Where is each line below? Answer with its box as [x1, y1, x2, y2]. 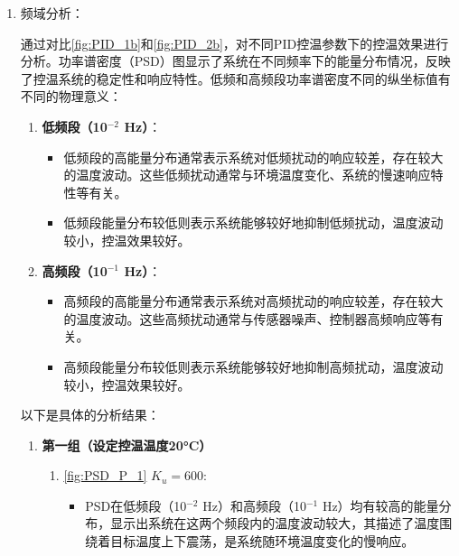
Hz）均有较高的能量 [322, 496, 439, 514]
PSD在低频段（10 [85, 496, 187, 514]
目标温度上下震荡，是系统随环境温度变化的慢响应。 [110, 532, 415, 551]
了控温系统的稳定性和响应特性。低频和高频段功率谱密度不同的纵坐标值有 [20, 69, 451, 88]
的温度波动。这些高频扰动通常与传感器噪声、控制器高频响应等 [63, 309, 431, 328]
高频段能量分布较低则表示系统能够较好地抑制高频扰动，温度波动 [63, 357, 444, 375]
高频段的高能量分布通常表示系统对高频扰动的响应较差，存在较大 [63, 292, 444, 310]
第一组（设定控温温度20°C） [42, 435, 212, 454]
